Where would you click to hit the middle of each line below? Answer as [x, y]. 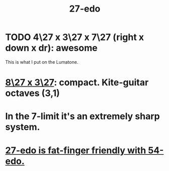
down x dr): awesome [51, 48]
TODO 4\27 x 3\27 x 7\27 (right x [75, 37]
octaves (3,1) [33, 93]
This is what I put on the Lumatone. [42, 62]
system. [23, 127]
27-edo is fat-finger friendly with [76, 150]
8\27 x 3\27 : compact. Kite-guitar [77, 83]
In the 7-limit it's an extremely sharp [82, 116]
